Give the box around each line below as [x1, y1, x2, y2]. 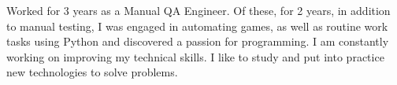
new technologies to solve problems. [6, 64, 178, 80]
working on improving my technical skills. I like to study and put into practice [6, 48, 384, 65]
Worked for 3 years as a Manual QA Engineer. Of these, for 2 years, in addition [6, 2, 391, 18]
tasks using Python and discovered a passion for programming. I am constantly [6, 33, 389, 50]
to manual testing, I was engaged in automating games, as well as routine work [6, 17, 388, 34]
